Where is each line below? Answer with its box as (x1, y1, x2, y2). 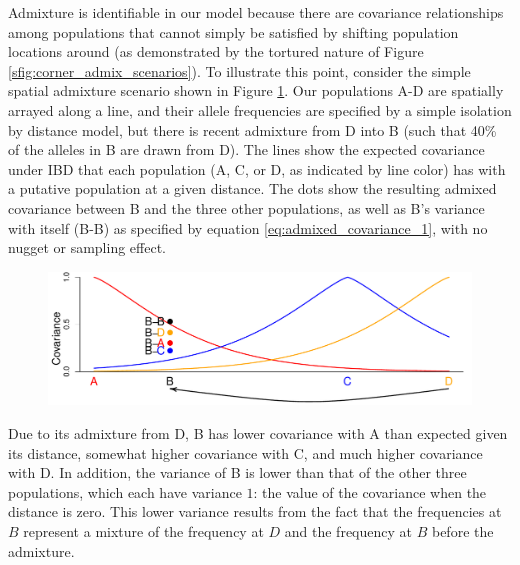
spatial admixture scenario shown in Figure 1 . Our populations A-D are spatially (8, 80, 504, 101)
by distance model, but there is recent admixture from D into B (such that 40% (8, 119, 497, 140)
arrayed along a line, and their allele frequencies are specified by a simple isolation (8, 99, 512, 120)
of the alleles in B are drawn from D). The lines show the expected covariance (8, 139, 485, 160)
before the (431, 521, 494, 542)
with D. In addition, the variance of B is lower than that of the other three (8, 462, 467, 483)
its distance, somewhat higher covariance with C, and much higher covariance (8, 442, 483, 463)
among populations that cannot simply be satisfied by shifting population (8, 21, 459, 42)
